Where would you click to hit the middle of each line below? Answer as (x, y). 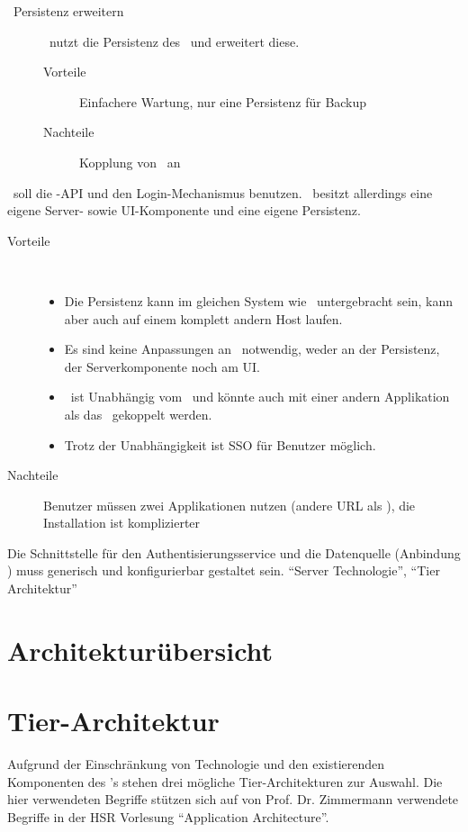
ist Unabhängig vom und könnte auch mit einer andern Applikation (260, 397)
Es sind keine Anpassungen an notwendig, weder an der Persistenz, (252, 349)
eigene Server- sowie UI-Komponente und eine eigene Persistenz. (184, 210)
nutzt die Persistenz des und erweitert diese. (174, 41)
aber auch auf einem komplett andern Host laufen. (203, 318)
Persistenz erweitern (68, 11)
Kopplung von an (130, 162)
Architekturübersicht (140, 650)
